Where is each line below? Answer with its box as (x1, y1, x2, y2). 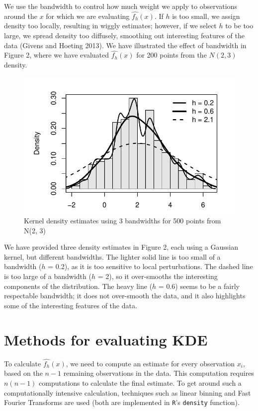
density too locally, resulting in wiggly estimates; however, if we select (4, 20, 217, 31)
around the (4, 10, 37, 21)
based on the (4, 368, 43, 378)
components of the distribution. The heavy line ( (4, 280, 153, 291)
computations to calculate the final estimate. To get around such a (39, 377, 242, 388)
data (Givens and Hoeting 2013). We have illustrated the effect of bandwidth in (4, 40, 247, 50)
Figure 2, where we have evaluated (4, 50, 109, 60)
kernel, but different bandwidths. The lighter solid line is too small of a (4, 251, 221, 262)
